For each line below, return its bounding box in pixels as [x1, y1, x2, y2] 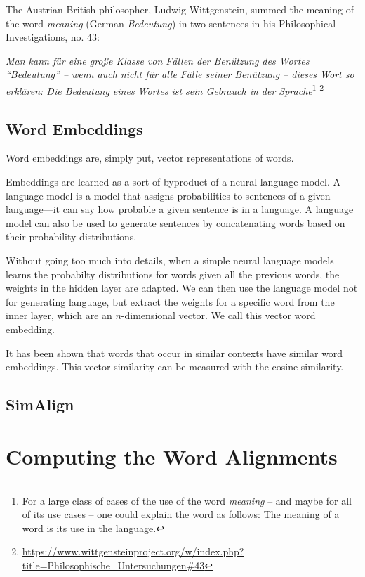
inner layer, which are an [6, 308, 112, 323]
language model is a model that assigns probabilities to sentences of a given [6, 188, 331, 202]
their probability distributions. [6, 229, 137, 244]
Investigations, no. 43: [6, 30, 100, 44]
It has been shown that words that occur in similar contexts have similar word [6, 345, 343, 360]
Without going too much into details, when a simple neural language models [6, 252, 334, 267]
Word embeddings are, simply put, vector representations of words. [6, 150, 294, 165]
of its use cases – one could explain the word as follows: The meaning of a [22, 507, 340, 521]
